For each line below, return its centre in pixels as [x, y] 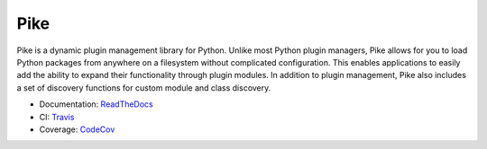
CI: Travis [57, 117]
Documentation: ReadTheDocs [96, 104]
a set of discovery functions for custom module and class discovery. [144, 88]
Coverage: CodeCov [77, 129]
